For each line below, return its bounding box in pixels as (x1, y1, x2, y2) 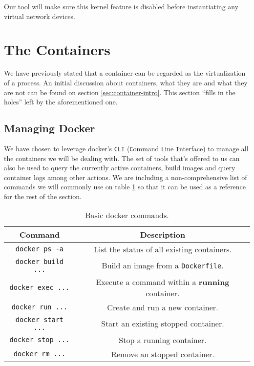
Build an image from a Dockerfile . (102, 260, 224, 271)
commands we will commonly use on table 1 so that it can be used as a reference (4, 182, 246, 192)
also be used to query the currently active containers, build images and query (4, 163, 235, 173)
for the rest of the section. (4, 191, 82, 201)
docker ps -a (15, 245, 64, 253)
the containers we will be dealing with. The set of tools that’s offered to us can (4, 153, 240, 163)
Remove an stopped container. (111, 348, 214, 360)
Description (140, 228, 186, 240)
